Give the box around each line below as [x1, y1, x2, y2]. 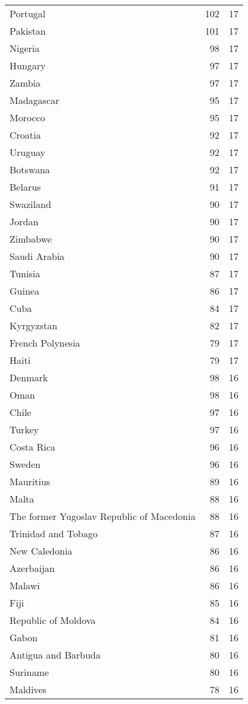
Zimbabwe [10, 232, 52, 246]
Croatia [10, 128, 41, 142]
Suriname [10, 665, 49, 679]
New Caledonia [10, 544, 73, 558]
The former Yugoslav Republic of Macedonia [10, 509, 196, 523]
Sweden [10, 457, 41, 471]
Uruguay [10, 145, 46, 159]
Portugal [10, 7, 46, 20]
